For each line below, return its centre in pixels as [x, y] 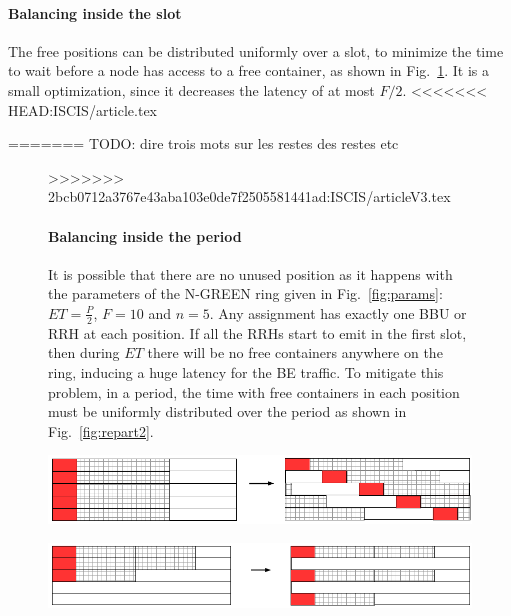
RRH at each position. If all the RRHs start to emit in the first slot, [257, 332]
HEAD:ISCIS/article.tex [83, 109]
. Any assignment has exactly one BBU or [338, 312]
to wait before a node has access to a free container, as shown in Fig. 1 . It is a [248, 70]
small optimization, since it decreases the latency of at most [191, 89]
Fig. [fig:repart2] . [101, 430]
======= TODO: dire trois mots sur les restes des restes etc [203, 143]
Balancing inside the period [145, 235]
